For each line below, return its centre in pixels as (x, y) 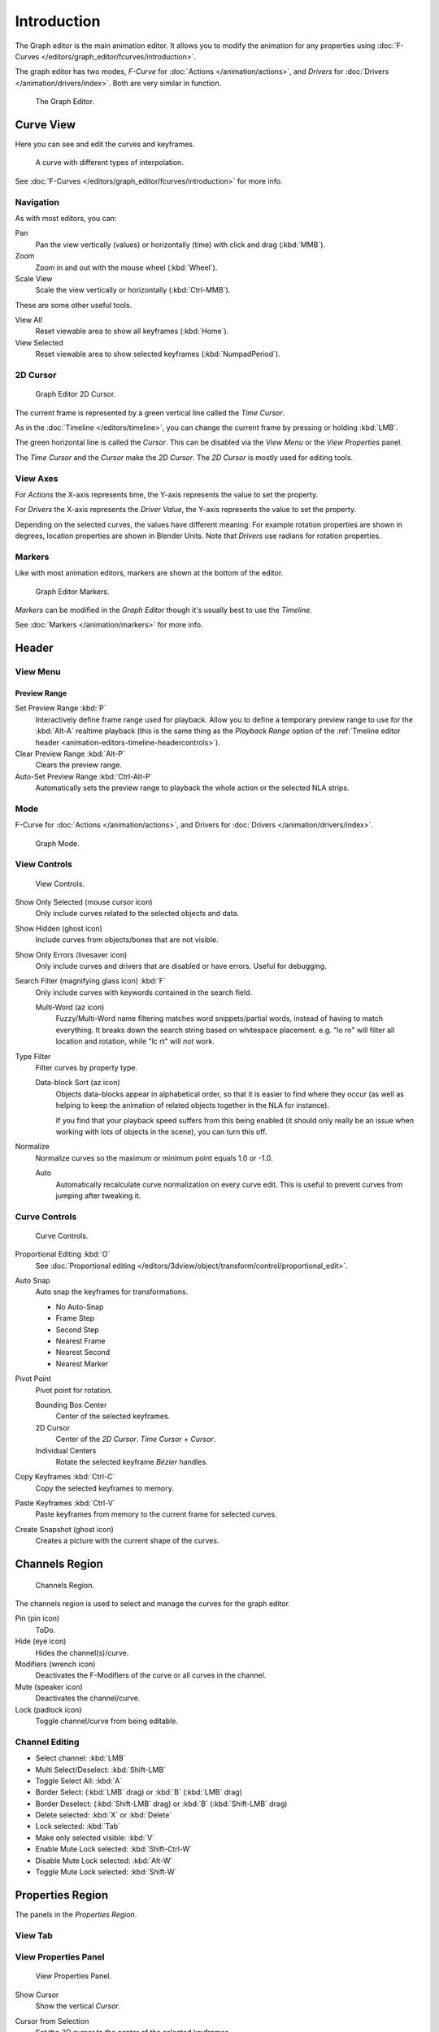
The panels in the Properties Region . (76, 1914)
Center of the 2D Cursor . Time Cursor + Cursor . (135, 1439)
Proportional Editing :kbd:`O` (63, 1254)
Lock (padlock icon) (48, 1709)
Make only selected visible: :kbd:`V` (95, 1838)
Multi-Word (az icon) (70, 1007)
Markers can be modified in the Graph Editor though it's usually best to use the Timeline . (163, 610)
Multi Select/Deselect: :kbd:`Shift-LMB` (101, 1769)
